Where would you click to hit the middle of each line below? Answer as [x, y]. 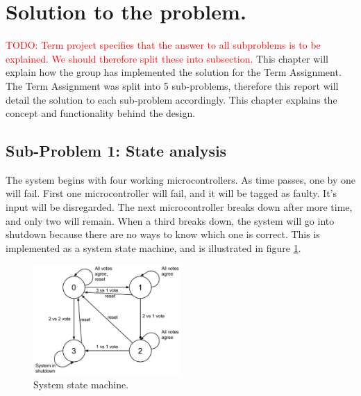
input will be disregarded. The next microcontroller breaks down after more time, [179, 207]
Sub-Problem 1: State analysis [116, 151]
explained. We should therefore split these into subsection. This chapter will [167, 58]
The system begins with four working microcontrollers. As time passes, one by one [180, 179]
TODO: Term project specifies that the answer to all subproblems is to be [163, 45]
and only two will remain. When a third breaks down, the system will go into [170, 220]
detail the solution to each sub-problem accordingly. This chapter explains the [171, 99]
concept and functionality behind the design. [101, 113]
